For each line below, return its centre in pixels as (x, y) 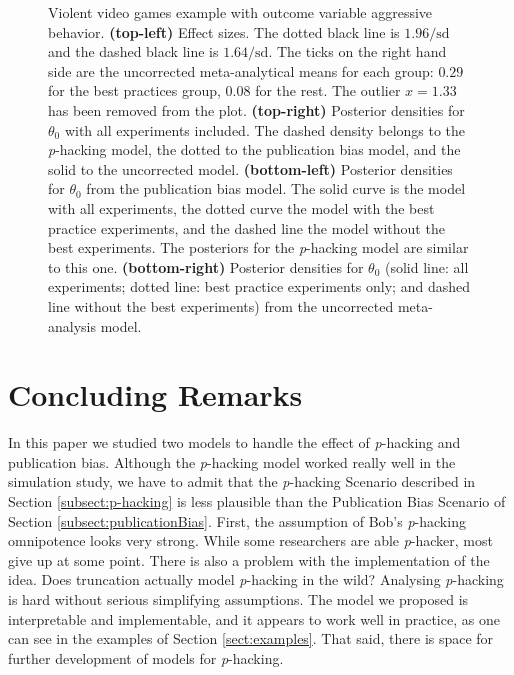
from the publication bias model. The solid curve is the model (276, 188)
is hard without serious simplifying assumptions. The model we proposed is (238, 598)
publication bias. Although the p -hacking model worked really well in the (232, 461)
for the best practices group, (134, 90)
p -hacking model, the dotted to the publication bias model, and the (254, 149)
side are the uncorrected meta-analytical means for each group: (241, 70)
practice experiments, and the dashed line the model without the (246, 227)
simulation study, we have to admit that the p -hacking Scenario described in (242, 481)
